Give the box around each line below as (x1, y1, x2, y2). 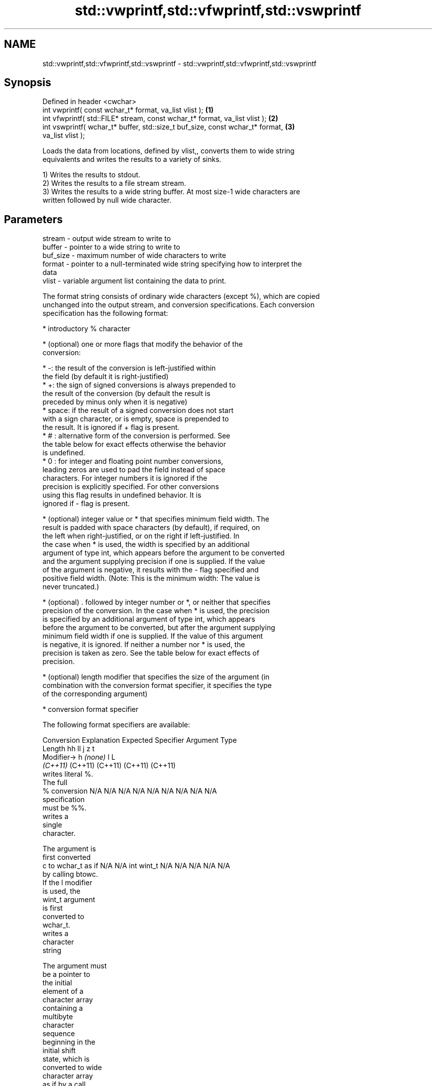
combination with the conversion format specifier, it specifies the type (42, 681, 272, 690)
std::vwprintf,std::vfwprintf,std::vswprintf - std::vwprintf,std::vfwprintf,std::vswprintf (42, 59, 317, 68)
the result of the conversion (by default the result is (42, 389, 211, 398)
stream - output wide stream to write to (42, 234, 171, 243)
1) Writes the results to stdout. (42, 170, 140, 179)
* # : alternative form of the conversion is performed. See (42, 431, 230, 440)
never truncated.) (42, 582, 100, 591)
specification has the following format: (42, 309, 168, 318)
